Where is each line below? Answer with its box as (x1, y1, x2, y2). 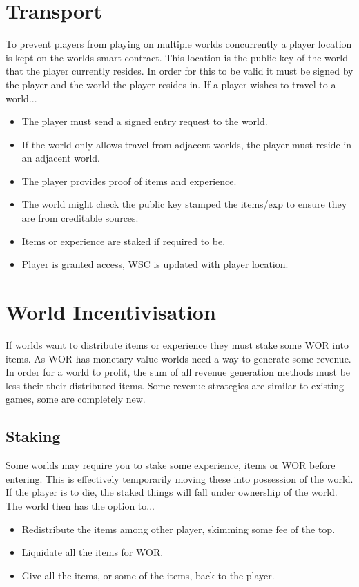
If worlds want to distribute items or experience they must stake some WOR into (6, 337, 349, 352)
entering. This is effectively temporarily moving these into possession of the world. (6, 471, 353, 485)
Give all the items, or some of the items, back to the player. (21, 568, 275, 582)
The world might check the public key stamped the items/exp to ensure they (21, 197, 347, 211)
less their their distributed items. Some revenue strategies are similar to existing (6, 378, 345, 392)
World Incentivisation (6, 298, 216, 326)
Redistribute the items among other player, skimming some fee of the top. (21, 521, 336, 536)
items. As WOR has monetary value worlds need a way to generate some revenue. (6, 351, 351, 365)
